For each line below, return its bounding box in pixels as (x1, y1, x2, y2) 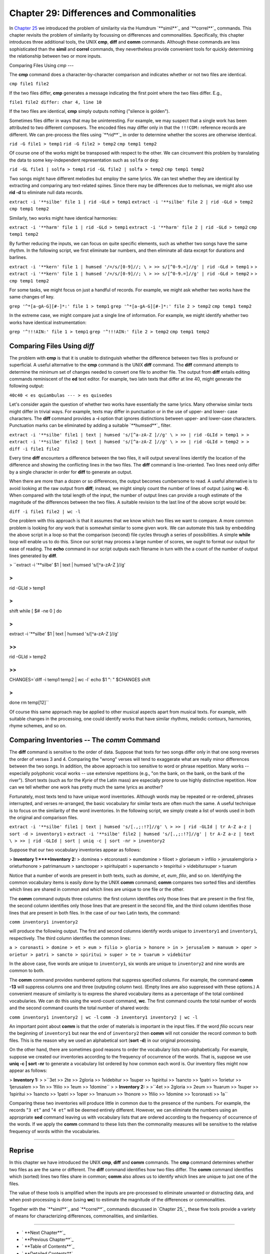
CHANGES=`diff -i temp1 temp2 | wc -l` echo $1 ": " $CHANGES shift (9, 677, 150, 683)
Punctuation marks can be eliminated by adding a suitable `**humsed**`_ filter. (9, 422, 172, 428)
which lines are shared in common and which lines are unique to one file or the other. (9, 886, 184, 892)
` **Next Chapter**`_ (21, 1229, 66, 1235)
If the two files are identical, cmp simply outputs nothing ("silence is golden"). (9, 108, 170, 114)
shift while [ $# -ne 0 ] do (9, 607, 62, 614)
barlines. (9, 254, 27, 260)
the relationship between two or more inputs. (9, 53, 102, 59)
